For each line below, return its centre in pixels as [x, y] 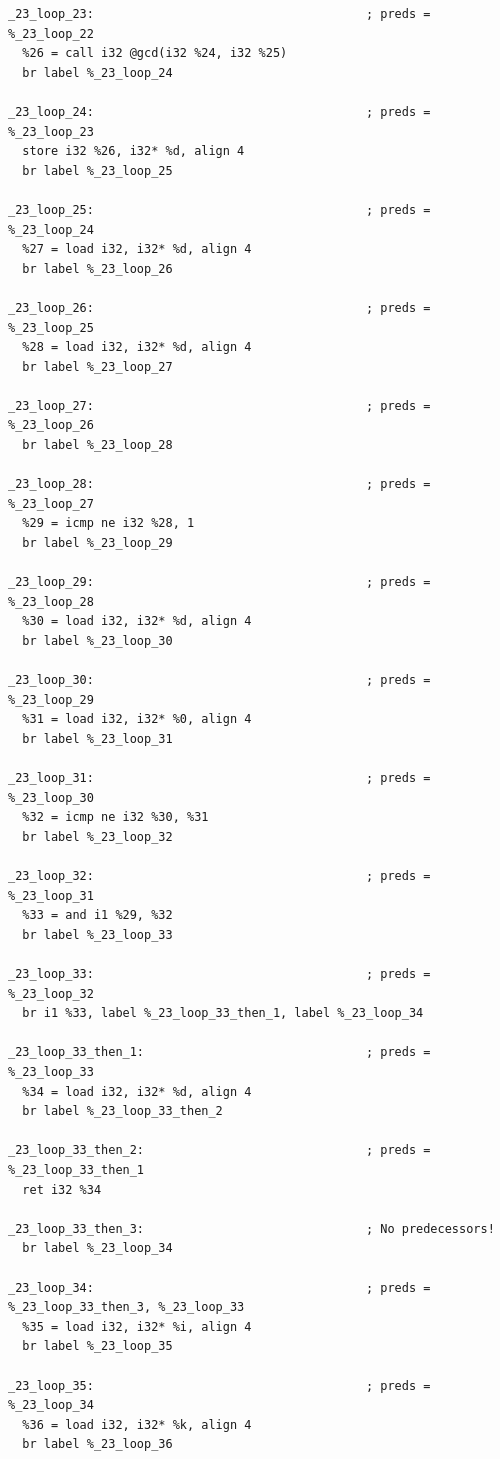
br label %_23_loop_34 [97, 1248]
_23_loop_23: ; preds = [219, 14]
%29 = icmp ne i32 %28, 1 [108, 523]
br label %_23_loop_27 [97, 366]
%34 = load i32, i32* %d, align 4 [137, 1091]
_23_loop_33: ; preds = [219, 974]
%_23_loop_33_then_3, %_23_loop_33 [126, 1307]
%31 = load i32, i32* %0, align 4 [137, 719]
